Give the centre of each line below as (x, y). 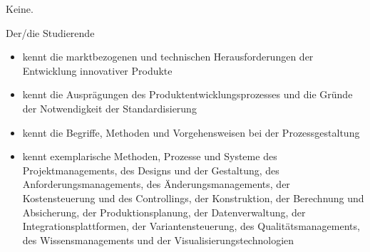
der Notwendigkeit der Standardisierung (109, 108)
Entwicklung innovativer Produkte (97, 70)
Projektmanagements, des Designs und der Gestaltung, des (151, 170)
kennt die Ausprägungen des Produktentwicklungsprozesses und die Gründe (187, 94)
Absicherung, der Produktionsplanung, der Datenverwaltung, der (164, 212)
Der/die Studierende (50, 32)
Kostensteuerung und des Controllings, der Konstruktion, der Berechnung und (193, 198)
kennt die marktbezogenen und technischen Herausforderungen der (168, 57)
